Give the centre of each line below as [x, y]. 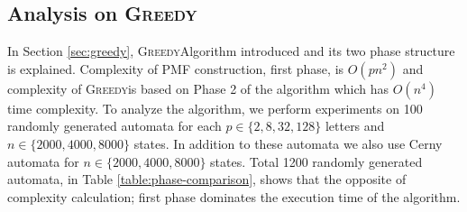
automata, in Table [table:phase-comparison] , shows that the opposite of [207, 179]
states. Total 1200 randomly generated [316, 161]
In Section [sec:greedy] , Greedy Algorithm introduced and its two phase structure [231, 51]
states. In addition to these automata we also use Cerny [288, 143]
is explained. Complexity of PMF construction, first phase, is [176, 68]
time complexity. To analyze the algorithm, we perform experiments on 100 [215, 108]
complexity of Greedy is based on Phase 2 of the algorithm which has [198, 88]
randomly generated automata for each [114, 126]
